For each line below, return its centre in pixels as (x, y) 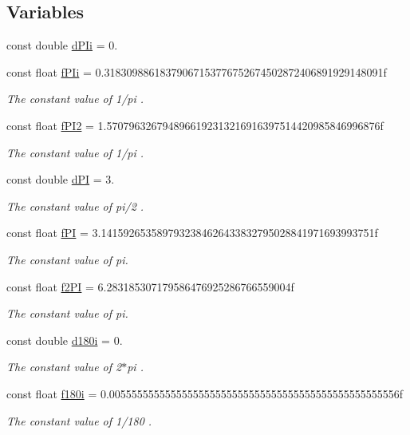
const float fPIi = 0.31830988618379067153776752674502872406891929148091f (197, 71)
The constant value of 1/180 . (79, 420)
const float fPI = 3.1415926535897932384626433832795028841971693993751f (192, 233)
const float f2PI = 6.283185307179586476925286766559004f (150, 286)
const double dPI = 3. (61, 179)
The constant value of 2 (64, 367)
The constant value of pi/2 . (75, 206)
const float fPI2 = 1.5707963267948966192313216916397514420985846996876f (195, 125)
